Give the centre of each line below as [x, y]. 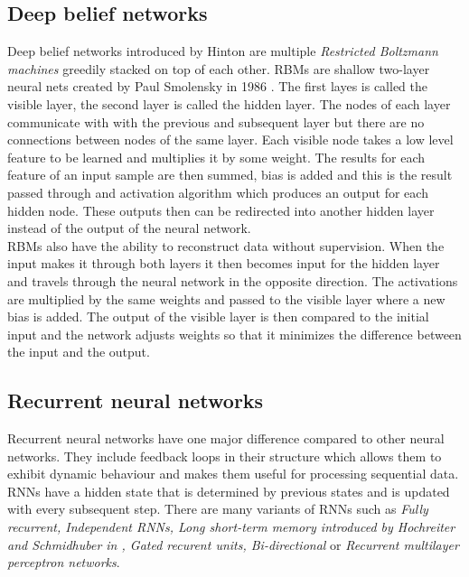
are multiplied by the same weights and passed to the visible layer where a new [226, 298]
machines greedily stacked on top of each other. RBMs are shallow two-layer [219, 68]
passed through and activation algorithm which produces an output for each [218, 192]
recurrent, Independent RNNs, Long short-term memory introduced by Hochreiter [231, 527]
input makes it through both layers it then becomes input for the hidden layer [224, 263]
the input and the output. [79, 352]
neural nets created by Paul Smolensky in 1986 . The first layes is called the [217, 86]
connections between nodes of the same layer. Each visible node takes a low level [230, 140]
